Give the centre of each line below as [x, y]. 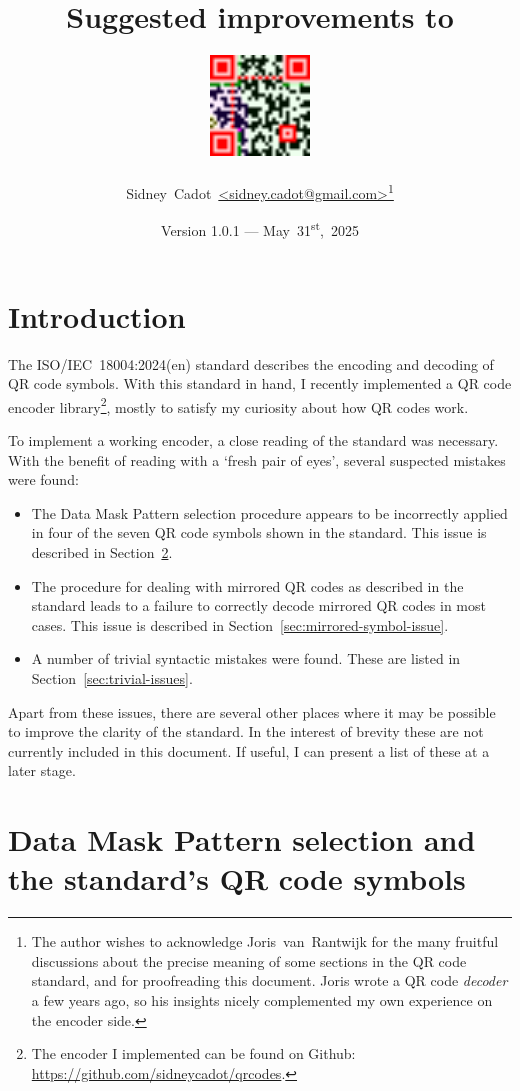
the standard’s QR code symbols [237, 878]
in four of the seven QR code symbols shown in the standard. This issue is [259, 532]
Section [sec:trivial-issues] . [112, 677]
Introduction [97, 315]
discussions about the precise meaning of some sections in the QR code [249, 960]
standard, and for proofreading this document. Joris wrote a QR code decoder [269, 980]
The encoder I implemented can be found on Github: [193, 1053]
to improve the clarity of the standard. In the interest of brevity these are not [246, 731]
